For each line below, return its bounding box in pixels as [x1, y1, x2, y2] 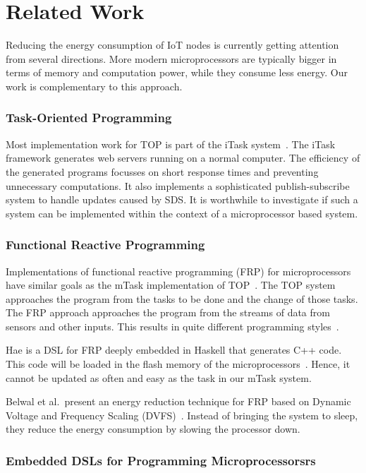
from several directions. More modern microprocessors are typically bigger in [6, 51, 337, 66]
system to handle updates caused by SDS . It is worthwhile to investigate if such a [6, 192, 358, 207]
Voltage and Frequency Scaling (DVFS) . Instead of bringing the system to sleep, [6, 407, 358, 422]
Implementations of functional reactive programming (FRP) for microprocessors [6, 263, 351, 278]
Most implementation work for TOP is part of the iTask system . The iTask [6, 136, 336, 151]
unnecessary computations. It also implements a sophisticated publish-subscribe [6, 178, 350, 193]
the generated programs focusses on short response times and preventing [6, 164, 319, 179]
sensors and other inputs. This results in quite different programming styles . [6, 318, 339, 333]
